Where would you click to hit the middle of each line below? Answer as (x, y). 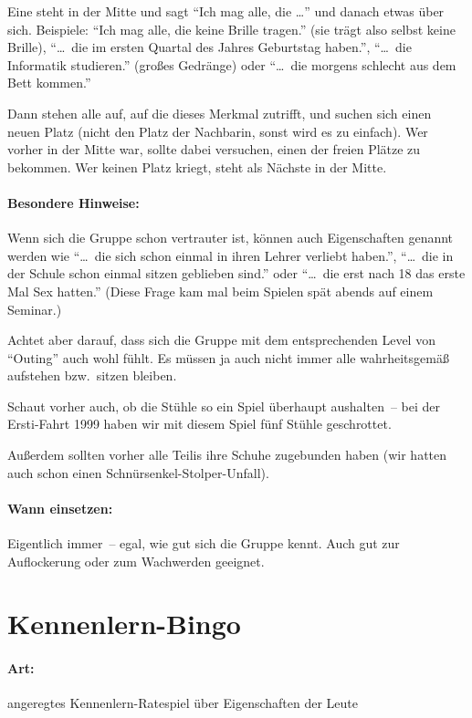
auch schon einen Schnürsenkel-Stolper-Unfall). (138, 472)
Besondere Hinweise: (73, 202)
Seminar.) (35, 309)
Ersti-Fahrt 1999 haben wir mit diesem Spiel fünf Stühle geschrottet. (199, 424)
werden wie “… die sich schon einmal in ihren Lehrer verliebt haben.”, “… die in (231, 255)
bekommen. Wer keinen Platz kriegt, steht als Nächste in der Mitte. (197, 166)
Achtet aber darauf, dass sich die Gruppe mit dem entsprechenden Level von (221, 340)
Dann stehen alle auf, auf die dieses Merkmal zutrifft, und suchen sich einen (220, 113)
